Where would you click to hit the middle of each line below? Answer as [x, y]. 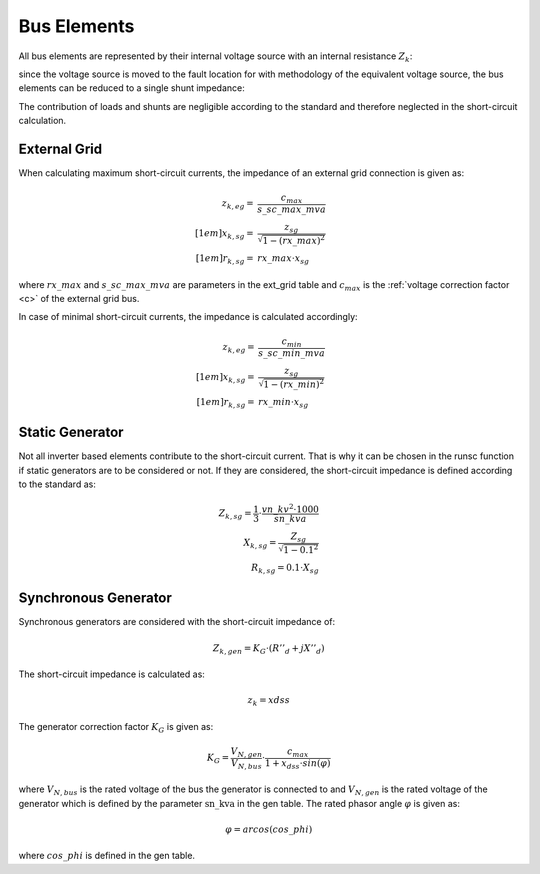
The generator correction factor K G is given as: [116, 727]
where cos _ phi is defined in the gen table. [106, 856]
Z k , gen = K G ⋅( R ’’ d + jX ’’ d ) [268, 649]
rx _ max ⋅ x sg [283, 259]
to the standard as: [57, 484]
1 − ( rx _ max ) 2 [293, 239]
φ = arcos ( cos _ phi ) [269, 829]
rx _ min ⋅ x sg [283, 403]
